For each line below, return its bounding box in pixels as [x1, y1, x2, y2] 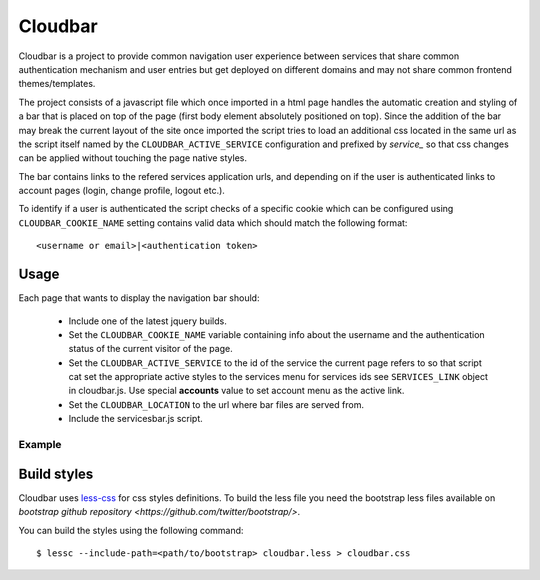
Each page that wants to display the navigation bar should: [18, 292, 260, 304]
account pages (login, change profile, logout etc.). [18, 185, 225, 197]
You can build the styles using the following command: [18, 524, 244, 536]
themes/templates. [18, 78, 96, 90]
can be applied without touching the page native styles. [18, 152, 247, 164]
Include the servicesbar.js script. [68, 413, 204, 425]
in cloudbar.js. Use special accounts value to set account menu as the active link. [68, 385, 405, 397]
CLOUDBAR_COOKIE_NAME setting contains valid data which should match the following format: [18, 216, 408, 229]
